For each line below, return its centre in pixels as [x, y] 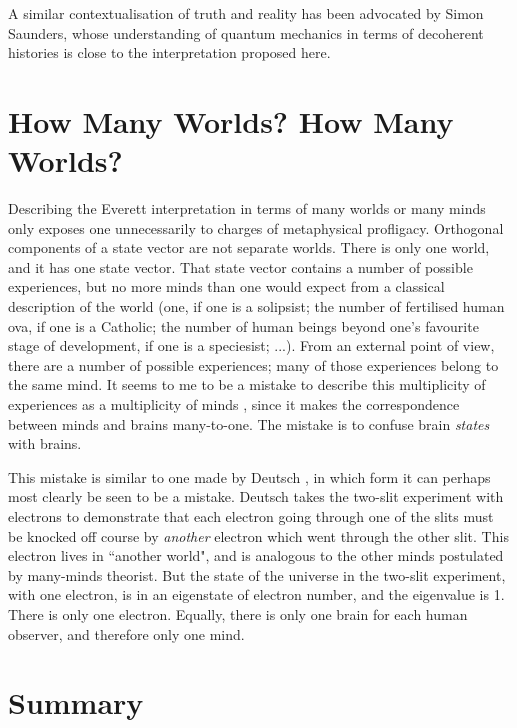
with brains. [45, 443]
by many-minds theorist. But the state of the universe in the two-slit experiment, [257, 574]
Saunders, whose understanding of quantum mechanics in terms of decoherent [246, 32]
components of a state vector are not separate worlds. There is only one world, [249, 247]
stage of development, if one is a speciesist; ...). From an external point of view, [251, 345]
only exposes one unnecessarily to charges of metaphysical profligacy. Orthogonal [256, 227]
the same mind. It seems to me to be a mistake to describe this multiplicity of [247, 384]
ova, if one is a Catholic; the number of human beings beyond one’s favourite [243, 325]
